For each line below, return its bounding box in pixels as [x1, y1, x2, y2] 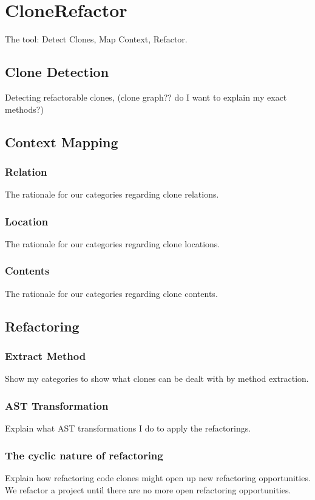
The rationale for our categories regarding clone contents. [5, 287, 218, 299]
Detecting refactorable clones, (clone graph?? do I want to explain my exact [5, 90, 287, 103]
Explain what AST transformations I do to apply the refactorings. [5, 422, 251, 435]
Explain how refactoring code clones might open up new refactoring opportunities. [5, 471, 311, 484]
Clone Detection [5, 62, 109, 81]
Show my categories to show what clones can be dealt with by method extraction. [5, 372, 309, 385]
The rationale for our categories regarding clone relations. [5, 188, 219, 201]
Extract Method [5, 348, 86, 364]
